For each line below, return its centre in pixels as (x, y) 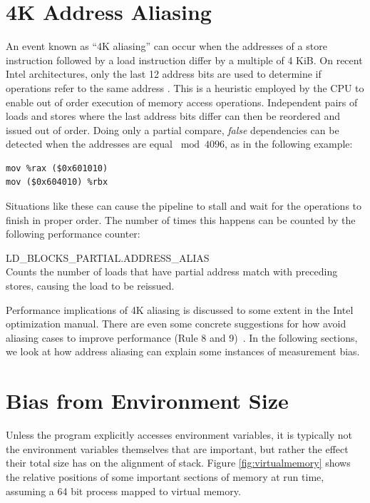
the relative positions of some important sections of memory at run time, (165, 476)
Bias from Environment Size (147, 401)
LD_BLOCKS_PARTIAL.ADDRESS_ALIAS (108, 257)
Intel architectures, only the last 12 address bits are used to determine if (164, 74)
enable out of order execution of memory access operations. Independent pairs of (182, 102)
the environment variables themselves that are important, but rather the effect (177, 448)
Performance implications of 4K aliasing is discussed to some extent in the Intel (180, 309)
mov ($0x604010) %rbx (57, 182)
